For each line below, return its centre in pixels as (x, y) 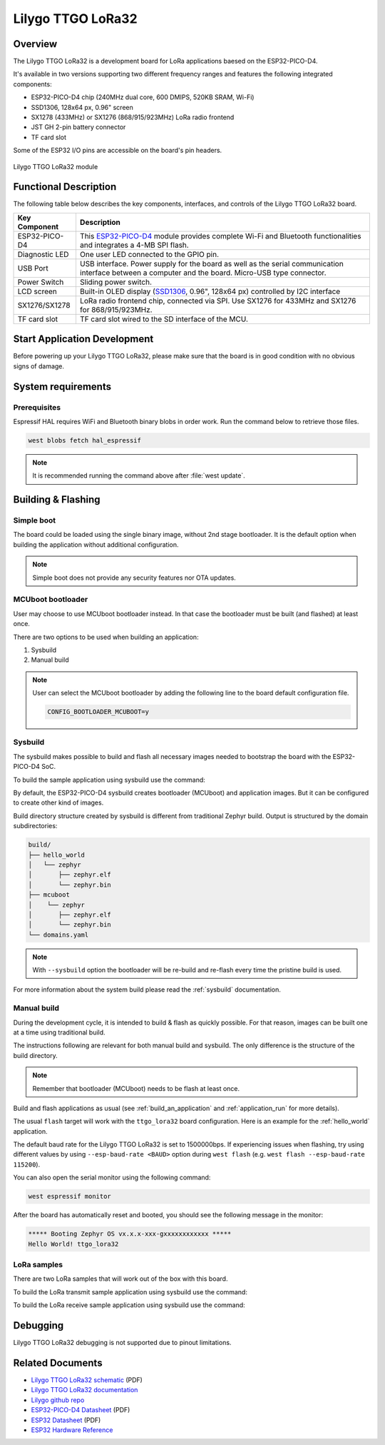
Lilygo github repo (58, 1400)
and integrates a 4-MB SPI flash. (134, 245)
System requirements (62, 387)
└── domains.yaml (58, 935)
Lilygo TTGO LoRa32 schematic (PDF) (87, 1380)
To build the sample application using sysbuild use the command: (109, 780)
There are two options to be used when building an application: (106, 637)
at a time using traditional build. (60, 1032)
